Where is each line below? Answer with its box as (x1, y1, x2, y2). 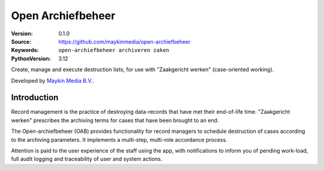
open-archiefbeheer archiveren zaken (58, 47, 170, 54)
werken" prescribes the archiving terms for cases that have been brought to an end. (11, 117, 219, 124)
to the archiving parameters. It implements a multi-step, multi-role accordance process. (11, 136, 227, 143)
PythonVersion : (11, 54, 51, 62)
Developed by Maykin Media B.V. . (11, 77, 94, 84)
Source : (11, 38, 32, 45)
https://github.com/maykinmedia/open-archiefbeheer (58, 38, 191, 45)
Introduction (11, 93, 59, 103)
